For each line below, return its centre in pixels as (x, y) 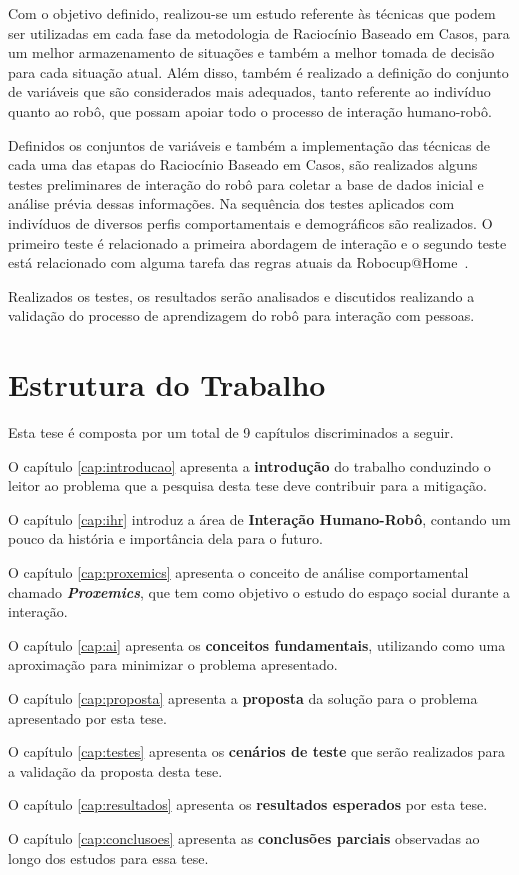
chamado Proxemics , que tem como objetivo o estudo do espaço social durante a (259, 591)
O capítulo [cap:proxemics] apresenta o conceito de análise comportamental (238, 572)
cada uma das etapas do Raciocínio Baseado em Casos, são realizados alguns (243, 164)
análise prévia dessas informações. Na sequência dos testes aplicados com (231, 203)
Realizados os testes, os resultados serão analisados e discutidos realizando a (241, 295)
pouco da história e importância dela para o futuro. (165, 538)
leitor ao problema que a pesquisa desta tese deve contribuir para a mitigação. (247, 485)
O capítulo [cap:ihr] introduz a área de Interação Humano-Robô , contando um (259, 518)
